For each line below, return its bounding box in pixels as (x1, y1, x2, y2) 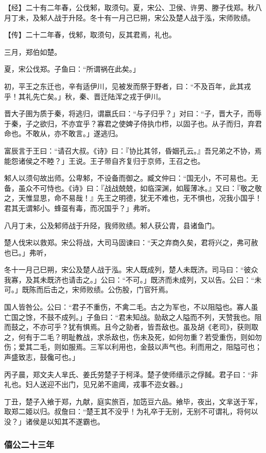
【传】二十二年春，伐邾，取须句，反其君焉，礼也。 (4, 29, 176, 40)
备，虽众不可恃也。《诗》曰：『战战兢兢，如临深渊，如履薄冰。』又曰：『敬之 (4, 182, 255, 193)
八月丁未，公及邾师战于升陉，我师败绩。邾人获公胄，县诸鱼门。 (4, 220, 219, 230)
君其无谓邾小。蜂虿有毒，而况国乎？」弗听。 (4, 202, 154, 213)
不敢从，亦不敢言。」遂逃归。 (25, 128, 122, 139)
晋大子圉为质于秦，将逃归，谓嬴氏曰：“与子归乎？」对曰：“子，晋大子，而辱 (4, 108, 262, 119)
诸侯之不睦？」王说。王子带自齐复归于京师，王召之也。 (18, 155, 205, 166)
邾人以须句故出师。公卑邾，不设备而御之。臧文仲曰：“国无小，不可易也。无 (4, 172, 258, 183)
